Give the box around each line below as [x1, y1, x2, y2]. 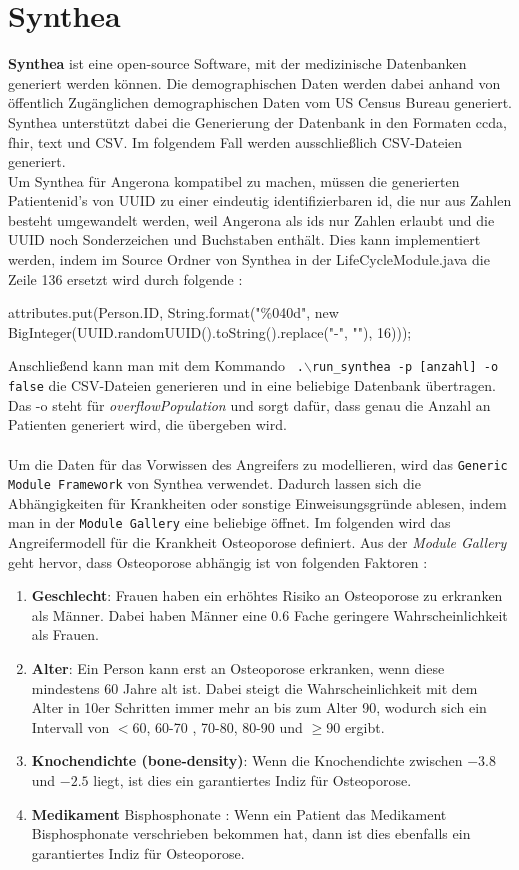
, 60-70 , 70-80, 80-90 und [146, 716, 303, 737]
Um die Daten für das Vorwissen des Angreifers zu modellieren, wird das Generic [8, 453, 508, 474]
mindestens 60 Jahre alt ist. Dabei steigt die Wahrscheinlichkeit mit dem [31, 677, 478, 698]
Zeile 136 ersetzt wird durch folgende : [8, 268, 243, 289]
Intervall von [31, 716, 110, 737]
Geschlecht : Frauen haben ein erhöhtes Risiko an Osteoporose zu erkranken [31, 585, 503, 606]
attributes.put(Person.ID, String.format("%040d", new [8, 302, 339, 323]
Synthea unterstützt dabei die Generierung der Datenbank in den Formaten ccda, [8, 111, 507, 132]
